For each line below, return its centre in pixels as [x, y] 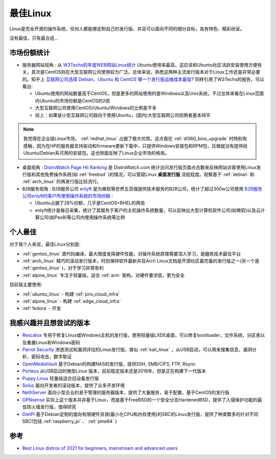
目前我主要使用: [26, 285]
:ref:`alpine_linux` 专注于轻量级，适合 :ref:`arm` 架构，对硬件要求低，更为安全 [103, 275]
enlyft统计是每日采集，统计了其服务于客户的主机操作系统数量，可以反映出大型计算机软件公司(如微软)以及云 [148, 210]
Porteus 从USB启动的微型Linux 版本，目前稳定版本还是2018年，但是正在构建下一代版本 [114, 371]
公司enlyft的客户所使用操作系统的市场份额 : [68, 196]
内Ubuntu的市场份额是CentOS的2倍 [72, 100]
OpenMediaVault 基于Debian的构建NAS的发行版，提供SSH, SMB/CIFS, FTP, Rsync [109, 364]
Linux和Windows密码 [58, 342]
